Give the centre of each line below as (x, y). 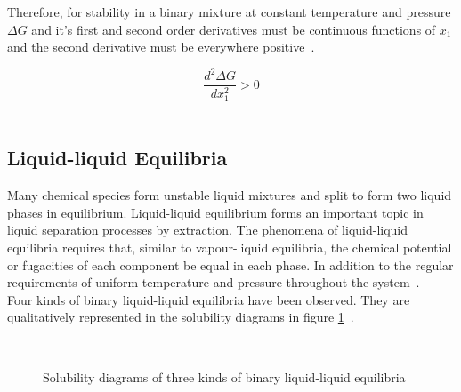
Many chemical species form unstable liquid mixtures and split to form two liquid (230, 195)
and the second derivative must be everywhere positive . (161, 47)
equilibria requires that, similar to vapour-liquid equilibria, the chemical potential (230, 247)
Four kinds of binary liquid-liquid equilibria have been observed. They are (209, 299)
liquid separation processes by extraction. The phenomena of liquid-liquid (208, 230)
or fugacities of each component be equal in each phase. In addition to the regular (230, 264)
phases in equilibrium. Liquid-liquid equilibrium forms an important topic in (215, 212)
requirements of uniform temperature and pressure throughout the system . (214, 282)
